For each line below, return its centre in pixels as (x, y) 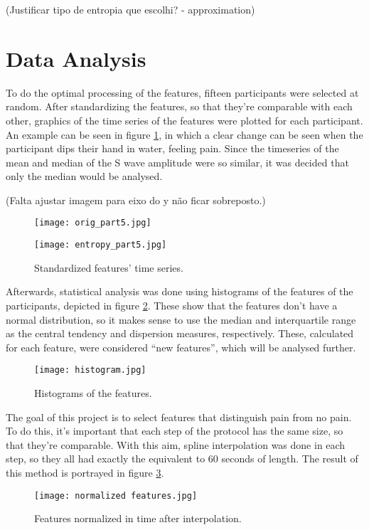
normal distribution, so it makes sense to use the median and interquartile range (181, 319)
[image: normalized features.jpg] (116, 495)
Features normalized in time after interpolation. (138, 518)
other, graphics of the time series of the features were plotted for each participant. (184, 120)
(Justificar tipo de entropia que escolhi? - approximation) (130, 9)
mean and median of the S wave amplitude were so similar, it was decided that (177, 162)
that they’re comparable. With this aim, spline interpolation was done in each (176, 444)
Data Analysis (76, 58)
